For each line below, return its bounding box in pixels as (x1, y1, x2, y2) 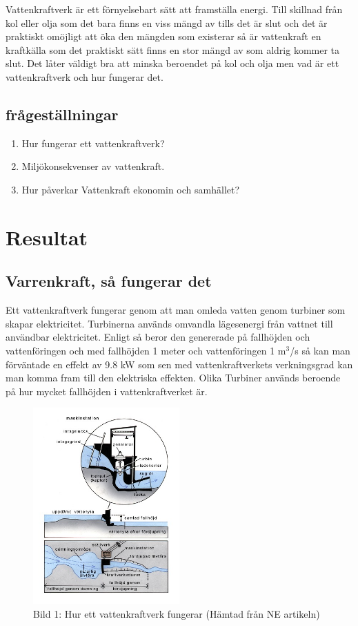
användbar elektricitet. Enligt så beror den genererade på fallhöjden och (6, 330, 310, 344)
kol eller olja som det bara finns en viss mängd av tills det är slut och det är (6, 15, 328, 30)
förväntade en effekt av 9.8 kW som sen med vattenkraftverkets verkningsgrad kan (6, 357, 353, 371)
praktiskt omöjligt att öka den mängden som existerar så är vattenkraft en (6, 29, 321, 44)
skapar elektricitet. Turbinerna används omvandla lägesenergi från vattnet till (6, 316, 333, 330)
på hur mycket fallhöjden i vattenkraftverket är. (6, 383, 208, 398)
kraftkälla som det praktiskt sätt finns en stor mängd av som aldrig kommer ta (6, 42, 340, 57)
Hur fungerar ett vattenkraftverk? (21, 135, 165, 150)
